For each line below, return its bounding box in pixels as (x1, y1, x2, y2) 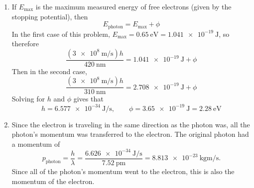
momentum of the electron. (11, 176, 95, 186)
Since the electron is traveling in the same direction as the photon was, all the (11, 119, 250, 129)
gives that (73, 94, 104, 104)
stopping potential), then (11, 11, 88, 21)
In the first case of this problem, (11, 28, 110, 39)
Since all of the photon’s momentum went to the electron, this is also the (11, 166, 235, 176)
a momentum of (11, 138, 60, 149)
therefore (11, 38, 39, 49)
